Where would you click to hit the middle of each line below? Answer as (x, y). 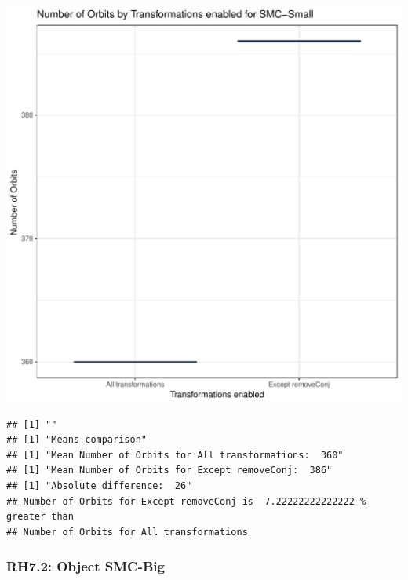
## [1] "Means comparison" (76, 440)
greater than (40, 517)
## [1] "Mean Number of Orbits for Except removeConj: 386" (169, 471)
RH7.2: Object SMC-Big (86, 566)
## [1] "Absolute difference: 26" (99, 485)
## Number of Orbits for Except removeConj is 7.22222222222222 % (186, 501)
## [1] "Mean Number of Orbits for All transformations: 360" (175, 455)
